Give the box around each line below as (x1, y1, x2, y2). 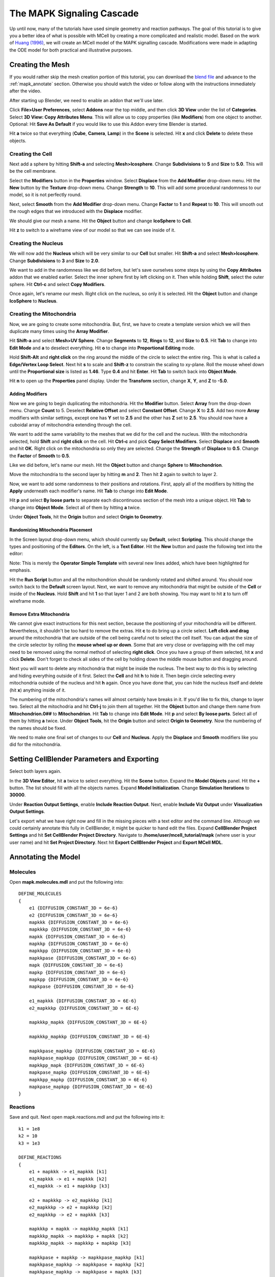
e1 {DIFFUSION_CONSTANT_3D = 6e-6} (29, 905, 118, 911)
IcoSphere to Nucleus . (9, 298, 58, 304)
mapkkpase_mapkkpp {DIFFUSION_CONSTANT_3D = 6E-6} (29, 1055, 158, 1061)
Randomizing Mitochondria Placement (9, 527, 93, 533)
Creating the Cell (9, 150, 52, 157)
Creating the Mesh (9, 60, 70, 69)
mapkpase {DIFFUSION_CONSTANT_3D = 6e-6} (29, 984, 134, 989)
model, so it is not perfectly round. (9, 192, 81, 198)
